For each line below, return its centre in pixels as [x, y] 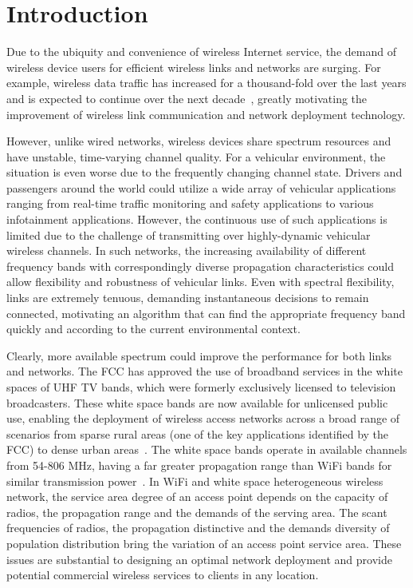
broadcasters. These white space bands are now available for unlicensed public [197, 402]
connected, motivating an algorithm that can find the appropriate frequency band [206, 313]
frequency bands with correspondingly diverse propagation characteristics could [201, 266]
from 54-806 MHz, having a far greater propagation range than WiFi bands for [199, 465]
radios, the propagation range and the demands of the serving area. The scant [197, 512]
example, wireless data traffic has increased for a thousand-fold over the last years [206, 83]
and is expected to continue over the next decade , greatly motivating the [187, 98]
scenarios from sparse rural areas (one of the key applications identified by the [198, 433]
